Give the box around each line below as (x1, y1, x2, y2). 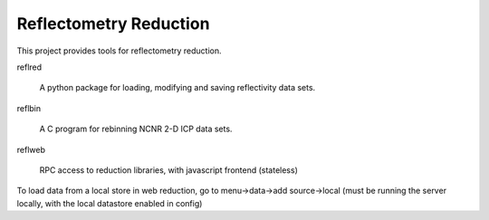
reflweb (16, 144, 45, 155)
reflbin (16, 102, 42, 113)
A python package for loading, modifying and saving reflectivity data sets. (39, 82, 316, 93)
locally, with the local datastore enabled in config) (16, 197, 203, 208)
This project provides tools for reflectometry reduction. (16, 45, 222, 56)
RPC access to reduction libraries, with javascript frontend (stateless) (39, 164, 299, 176)
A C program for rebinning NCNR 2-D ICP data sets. (39, 123, 233, 135)
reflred (16, 62, 43, 72)
